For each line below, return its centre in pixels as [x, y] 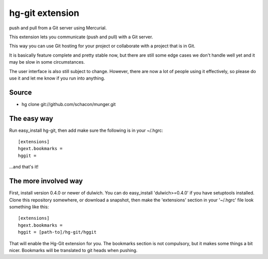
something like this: [29, 207]
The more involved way [46, 181]
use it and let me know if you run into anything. [57, 78]
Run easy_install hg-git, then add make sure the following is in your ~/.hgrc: [86, 130]
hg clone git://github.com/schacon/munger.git [69, 104]
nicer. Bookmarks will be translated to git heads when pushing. [73, 250]
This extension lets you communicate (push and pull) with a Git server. [81, 37]
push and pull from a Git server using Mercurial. [58, 28]
